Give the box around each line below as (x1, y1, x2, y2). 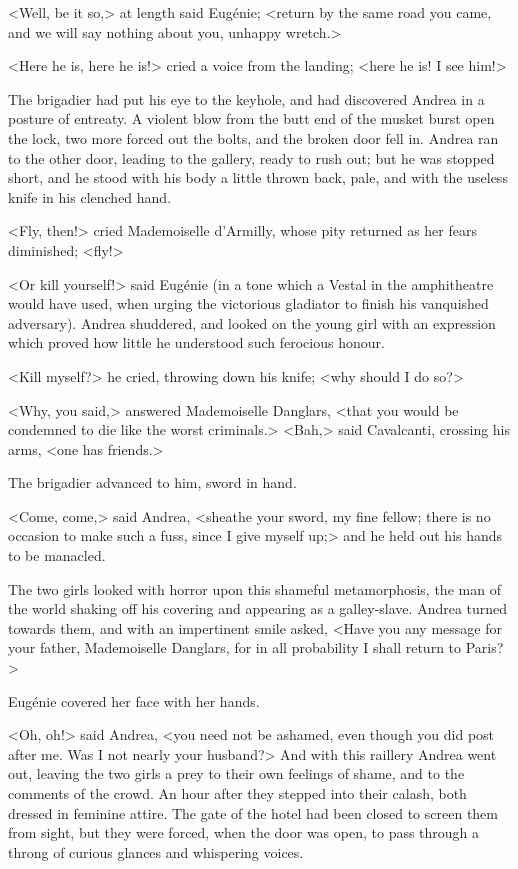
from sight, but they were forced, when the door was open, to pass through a (8, 822, 480, 843)
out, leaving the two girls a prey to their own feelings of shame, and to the (8, 763, 465, 784)
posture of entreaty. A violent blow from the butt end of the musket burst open (8, 108, 495, 129)
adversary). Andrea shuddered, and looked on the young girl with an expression (8, 312, 496, 333)
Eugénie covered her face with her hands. (8, 690, 260, 711)
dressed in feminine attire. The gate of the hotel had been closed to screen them (8, 802, 498, 823)
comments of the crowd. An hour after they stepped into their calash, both (8, 783, 467, 803)
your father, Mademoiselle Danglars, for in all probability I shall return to (8, 637, 462, 658)
